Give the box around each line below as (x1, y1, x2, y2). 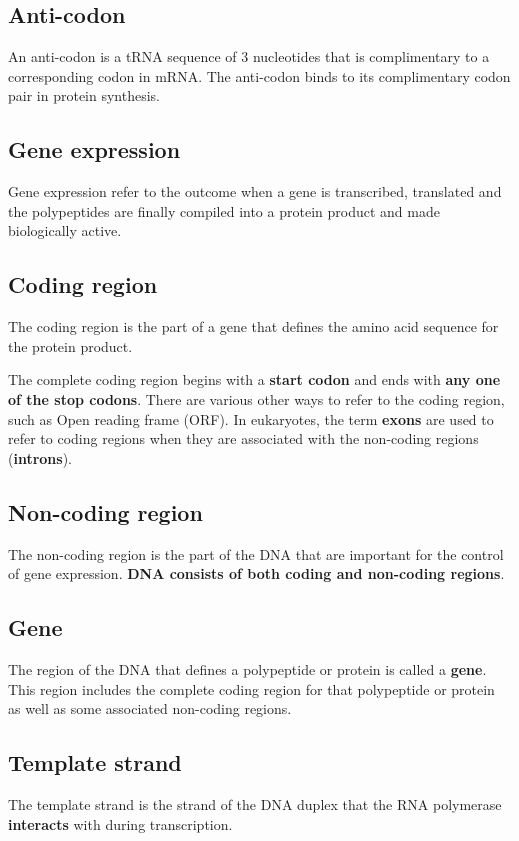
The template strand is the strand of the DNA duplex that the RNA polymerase (8, 793, 502, 814)
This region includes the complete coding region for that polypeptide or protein (8, 678, 495, 699)
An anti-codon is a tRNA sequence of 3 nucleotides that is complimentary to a (8, 46, 490, 67)
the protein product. (8, 335, 133, 356)
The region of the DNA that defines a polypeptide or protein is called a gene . (8, 658, 487, 679)
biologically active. (8, 220, 122, 241)
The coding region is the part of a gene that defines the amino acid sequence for (8, 316, 499, 337)
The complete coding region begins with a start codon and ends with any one (8, 369, 501, 390)
